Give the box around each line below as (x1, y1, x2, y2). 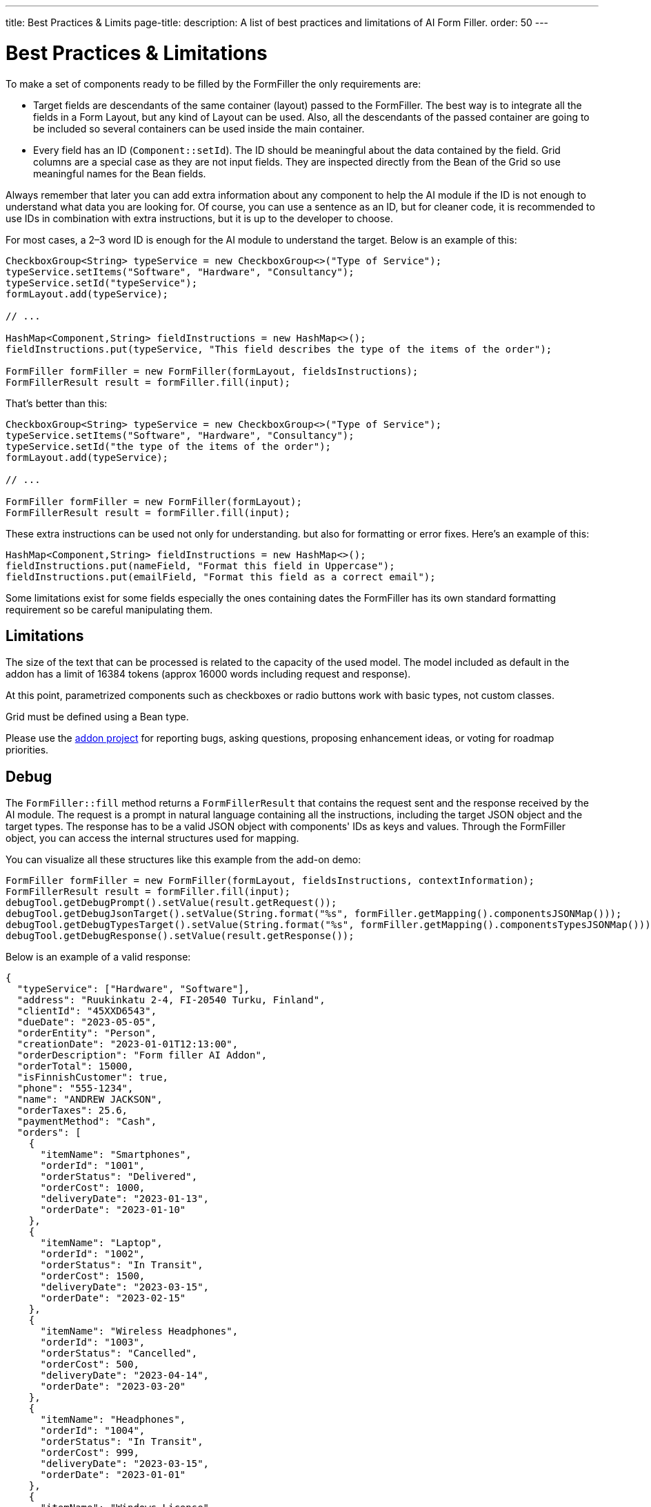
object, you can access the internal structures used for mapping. (6, 832, 299, 845)
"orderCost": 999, (40, 1447, 139, 1459)
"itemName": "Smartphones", (40, 1149, 192, 1161)
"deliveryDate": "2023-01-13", (40, 1193, 210, 1205)
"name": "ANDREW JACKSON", (17, 1094, 163, 1105)
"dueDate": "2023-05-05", (17, 1016, 157, 1028)
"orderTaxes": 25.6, (17, 1105, 128, 1116)
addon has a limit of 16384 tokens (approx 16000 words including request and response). (6, 668, 411, 680)
